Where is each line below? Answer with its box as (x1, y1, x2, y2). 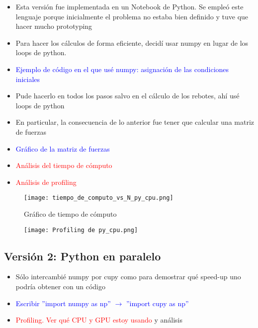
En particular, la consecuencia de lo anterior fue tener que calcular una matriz (15, 117, 255, 127)
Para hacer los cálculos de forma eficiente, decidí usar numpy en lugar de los (15, 37, 249, 48)
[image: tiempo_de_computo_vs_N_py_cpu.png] (24, 194, 173, 202)
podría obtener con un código (15, 281, 105, 292)
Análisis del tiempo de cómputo (15, 160, 112, 170)
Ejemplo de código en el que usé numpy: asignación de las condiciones (15, 64, 229, 74)
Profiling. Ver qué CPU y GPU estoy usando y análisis (15, 315, 182, 325)
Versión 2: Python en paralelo (4, 248, 161, 263)
